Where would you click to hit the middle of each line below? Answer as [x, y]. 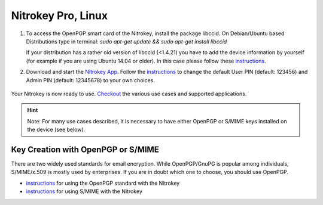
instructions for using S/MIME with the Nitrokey [84, 191]
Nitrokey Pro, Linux [60, 15]
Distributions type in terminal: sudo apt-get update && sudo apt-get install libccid [127, 41]
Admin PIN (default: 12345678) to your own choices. [91, 80]
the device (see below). [56, 130]
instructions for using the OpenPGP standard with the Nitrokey [103, 183]
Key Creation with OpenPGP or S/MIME [85, 149]
